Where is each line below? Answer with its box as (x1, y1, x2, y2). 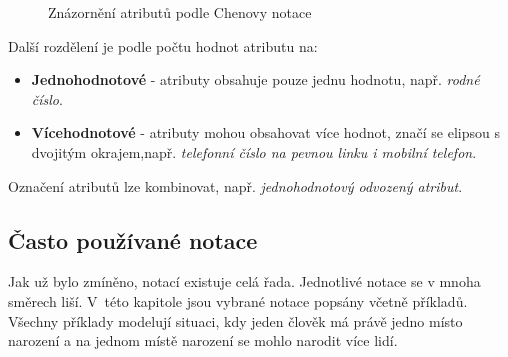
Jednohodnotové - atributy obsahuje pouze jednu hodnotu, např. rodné (31, 69, 480, 90)
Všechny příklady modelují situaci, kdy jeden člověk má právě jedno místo (8, 310, 463, 331)
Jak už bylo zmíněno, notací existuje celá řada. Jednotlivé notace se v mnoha (8, 271, 481, 292)
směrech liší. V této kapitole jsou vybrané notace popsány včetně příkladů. (8, 290, 468, 311)
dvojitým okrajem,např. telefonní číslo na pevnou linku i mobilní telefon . (31, 141, 477, 162)
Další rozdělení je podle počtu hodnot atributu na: (8, 35, 318, 56)
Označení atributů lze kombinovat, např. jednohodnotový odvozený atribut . (8, 175, 463, 196)
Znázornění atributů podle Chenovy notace (48, 2, 312, 22)
